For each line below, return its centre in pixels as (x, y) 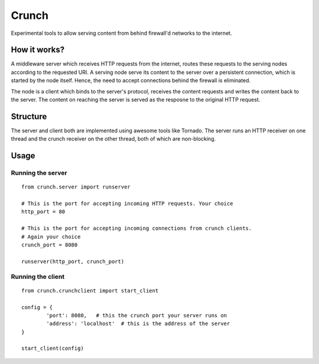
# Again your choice (51, 237)
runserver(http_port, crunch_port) (73, 261)
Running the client (38, 277)
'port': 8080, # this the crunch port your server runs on (137, 315)
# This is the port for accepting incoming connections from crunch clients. (137, 228)
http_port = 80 (43, 212)
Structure (29, 116)
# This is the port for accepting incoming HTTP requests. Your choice (127, 204)
